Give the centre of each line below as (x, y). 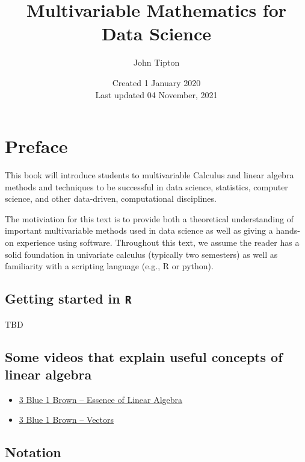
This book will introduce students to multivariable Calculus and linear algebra (149, 175)
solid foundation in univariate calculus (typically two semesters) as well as (141, 254)
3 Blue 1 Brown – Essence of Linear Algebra (101, 399)
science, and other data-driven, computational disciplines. (111, 198)
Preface (36, 146)
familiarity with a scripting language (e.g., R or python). (109, 266)
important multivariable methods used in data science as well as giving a (139, 230)
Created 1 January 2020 (156, 82)
